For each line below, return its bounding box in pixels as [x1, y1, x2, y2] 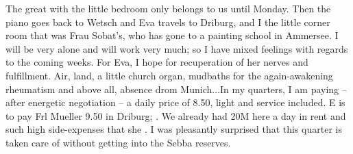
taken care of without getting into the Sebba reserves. [5, 135, 231, 149]
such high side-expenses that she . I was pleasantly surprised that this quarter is [5, 122, 342, 136]
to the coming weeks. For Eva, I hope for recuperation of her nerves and [5, 55, 308, 69]
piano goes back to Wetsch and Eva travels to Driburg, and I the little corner [5, 14, 330, 29]
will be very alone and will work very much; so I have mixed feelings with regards [5, 41, 348, 55]
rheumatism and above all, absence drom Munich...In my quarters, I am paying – [5, 81, 347, 96]
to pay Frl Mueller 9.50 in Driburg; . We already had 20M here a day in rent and [5, 108, 346, 123]
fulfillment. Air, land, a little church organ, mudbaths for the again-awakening [5, 68, 333, 82]
